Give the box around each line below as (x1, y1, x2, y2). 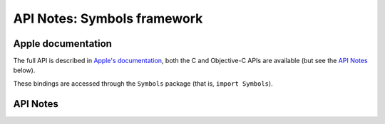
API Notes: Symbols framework (13, 11, 203, 26)
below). (13, 66, 36, 74)
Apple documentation (13, 38, 112, 50)
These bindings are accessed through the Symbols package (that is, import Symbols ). (13, 79, 274, 88)
